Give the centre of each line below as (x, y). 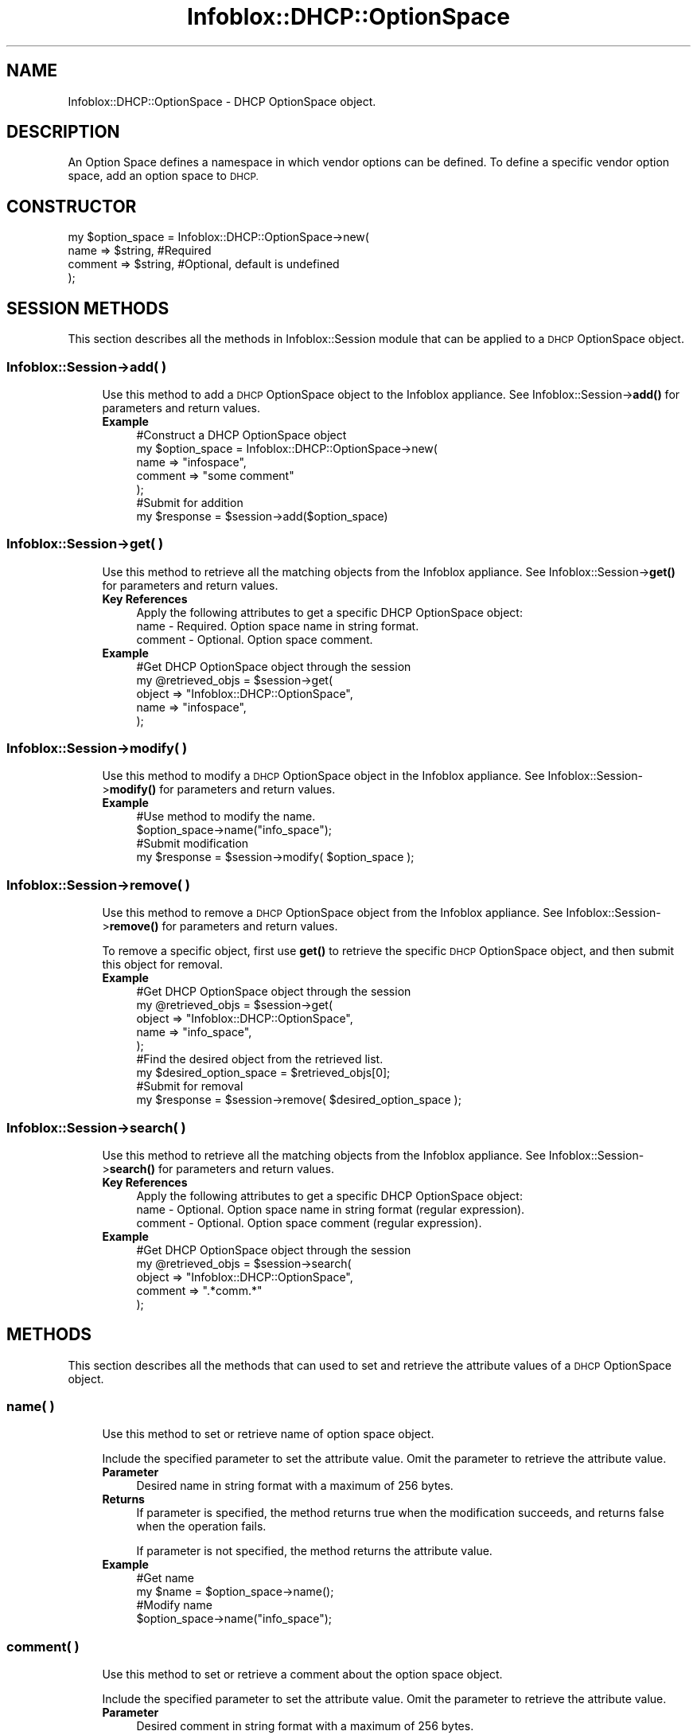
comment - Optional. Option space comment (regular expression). (309, 1222)
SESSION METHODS (88, 308)
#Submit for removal (190, 1086)
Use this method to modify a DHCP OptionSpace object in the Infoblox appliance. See (323, 776)
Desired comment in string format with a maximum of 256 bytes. (305, 1726)
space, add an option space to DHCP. (163, 176)
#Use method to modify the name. (226, 817)
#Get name (165, 1578)
